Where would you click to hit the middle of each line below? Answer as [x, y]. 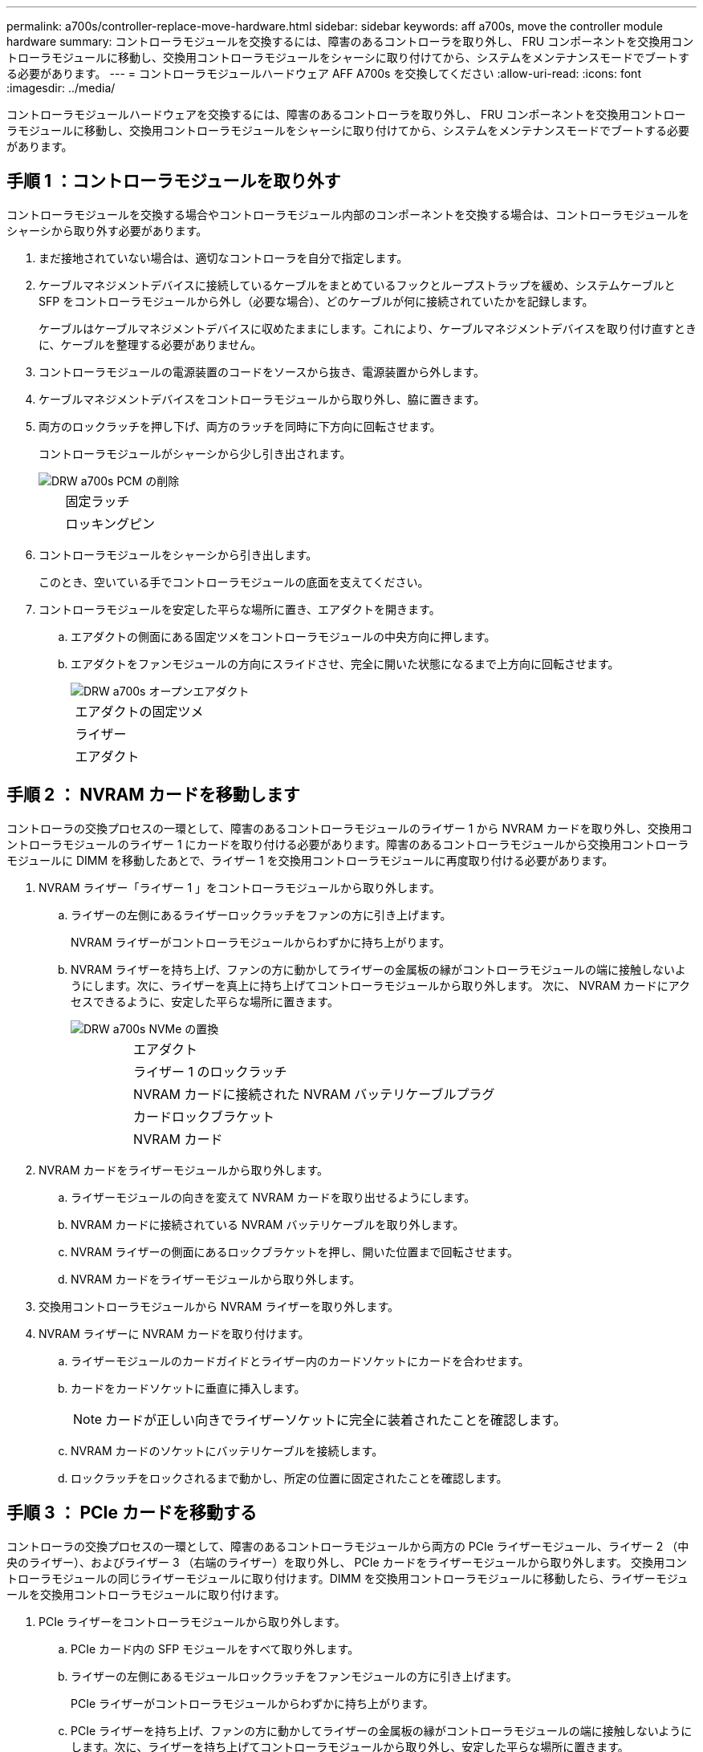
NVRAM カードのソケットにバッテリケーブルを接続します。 [227, 1450]
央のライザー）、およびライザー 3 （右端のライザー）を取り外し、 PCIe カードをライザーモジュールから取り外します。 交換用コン [347, 1562]
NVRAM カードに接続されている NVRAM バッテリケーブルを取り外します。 [268, 1224]
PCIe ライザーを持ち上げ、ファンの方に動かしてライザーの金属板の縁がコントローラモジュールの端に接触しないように [382, 1730]
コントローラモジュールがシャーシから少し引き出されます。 [195, 453]
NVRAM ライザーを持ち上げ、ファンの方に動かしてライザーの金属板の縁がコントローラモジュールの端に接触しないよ [378, 969]
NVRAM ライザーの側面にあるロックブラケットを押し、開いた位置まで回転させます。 [295, 1251]
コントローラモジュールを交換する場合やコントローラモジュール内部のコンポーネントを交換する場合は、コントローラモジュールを [348, 214]
